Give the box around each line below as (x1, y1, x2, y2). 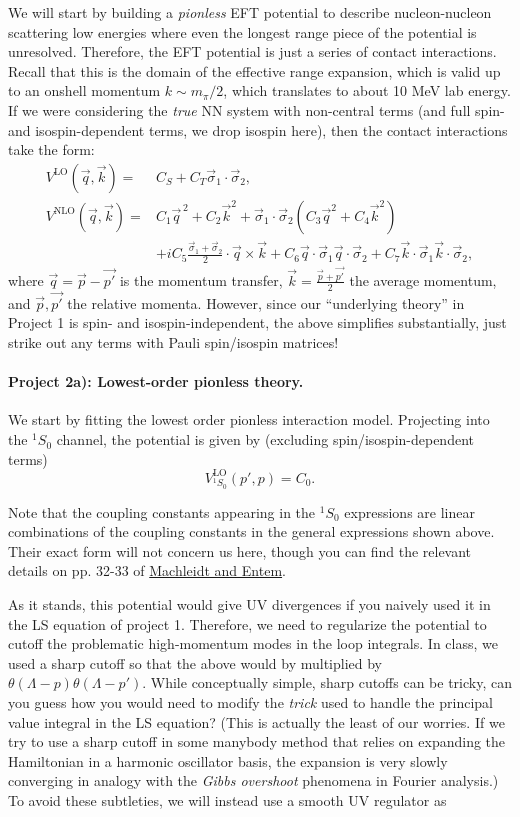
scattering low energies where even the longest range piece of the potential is (8, 21, 477, 42)
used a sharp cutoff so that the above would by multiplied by (8, 652, 382, 673)
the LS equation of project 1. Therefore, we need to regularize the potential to (8, 613, 487, 634)
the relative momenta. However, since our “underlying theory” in (67, 292, 465, 313)
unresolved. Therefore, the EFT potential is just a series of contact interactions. (8, 41, 497, 62)
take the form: (8, 139, 95, 160)
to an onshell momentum (8, 80, 161, 101)
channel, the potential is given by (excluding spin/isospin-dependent (56, 429, 474, 450)
